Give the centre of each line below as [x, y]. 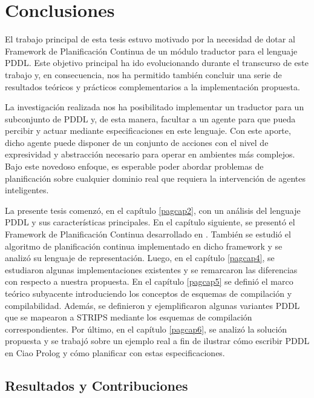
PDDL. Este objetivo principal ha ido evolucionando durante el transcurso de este [157, 63]
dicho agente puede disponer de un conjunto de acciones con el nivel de [137, 142]
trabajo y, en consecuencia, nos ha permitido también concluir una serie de [143, 74]
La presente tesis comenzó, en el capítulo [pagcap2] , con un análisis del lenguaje [153, 210]
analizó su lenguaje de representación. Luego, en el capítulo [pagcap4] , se [140, 258]
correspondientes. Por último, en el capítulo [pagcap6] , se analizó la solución [146, 329]
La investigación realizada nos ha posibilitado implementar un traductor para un [155, 107]
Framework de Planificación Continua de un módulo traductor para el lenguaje [151, 51]
